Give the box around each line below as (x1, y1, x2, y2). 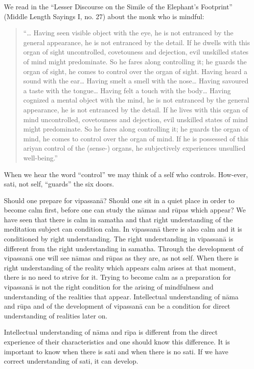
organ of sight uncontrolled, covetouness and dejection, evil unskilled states (23, 47, 249, 57)
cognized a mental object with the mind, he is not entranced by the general (23, 95, 250, 105)
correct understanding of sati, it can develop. (4, 356, 139, 366)
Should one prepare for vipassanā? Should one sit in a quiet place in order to (4, 195, 235, 205)
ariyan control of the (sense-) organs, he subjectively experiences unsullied (23, 143, 246, 153)
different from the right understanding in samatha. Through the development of (4, 243, 243, 253)
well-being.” (23, 152, 58, 162)
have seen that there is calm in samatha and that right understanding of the (4, 214, 233, 224)
